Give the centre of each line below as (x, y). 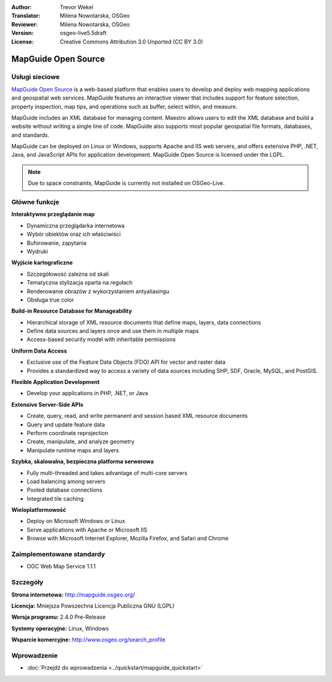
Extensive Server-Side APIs (47, 404)
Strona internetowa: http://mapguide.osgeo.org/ (73, 594)
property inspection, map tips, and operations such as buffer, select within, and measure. (124, 106)
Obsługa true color (50, 300)
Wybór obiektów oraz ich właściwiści (74, 234)
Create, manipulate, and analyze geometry (81, 442)
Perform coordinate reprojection (68, 433)
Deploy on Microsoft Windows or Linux (76, 521)
